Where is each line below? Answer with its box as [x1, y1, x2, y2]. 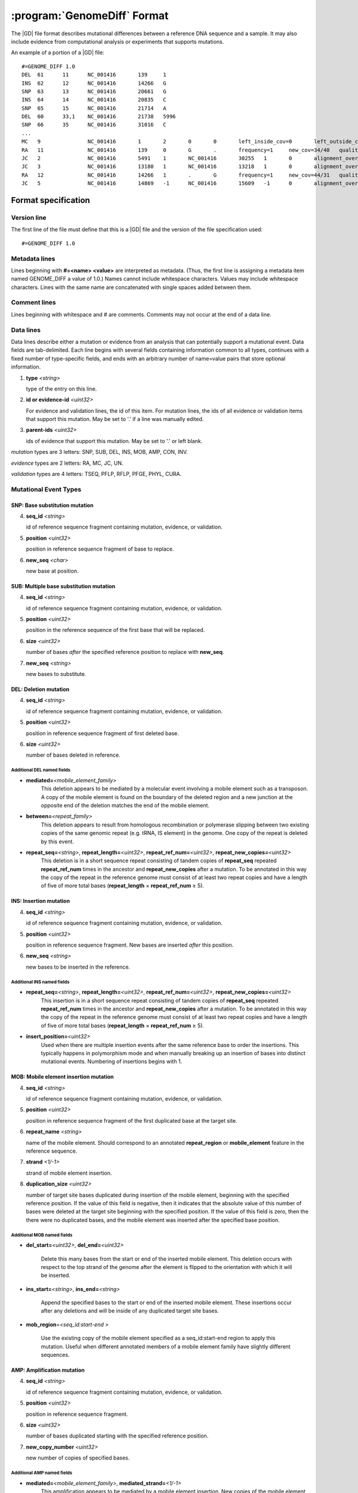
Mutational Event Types [11, 485, 82, 493]
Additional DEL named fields [11, 767, 71, 773]
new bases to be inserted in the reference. [26, 963, 131, 970]
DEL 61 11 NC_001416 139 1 [21, 72, 166, 78]
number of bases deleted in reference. [26, 751, 121, 758]
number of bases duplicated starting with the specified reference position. [26, 1432, 209, 1439]
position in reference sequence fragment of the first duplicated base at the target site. [26, 1117, 237, 1124]
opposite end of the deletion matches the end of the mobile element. [41, 801, 210, 809]
